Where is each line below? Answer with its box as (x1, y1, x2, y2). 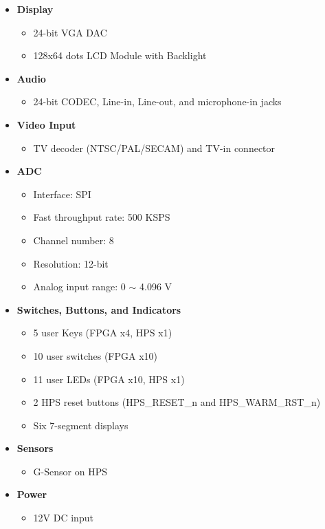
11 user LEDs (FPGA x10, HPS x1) (33, 371, 185, 386)
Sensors (16, 441, 54, 455)
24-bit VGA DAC (33, 25, 107, 39)
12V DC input (33, 510, 93, 525)
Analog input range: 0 (33, 279, 126, 294)
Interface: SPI (33, 186, 91, 201)
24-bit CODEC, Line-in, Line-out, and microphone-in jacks (33, 94, 282, 109)
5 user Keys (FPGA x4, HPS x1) (33, 325, 172, 340)
